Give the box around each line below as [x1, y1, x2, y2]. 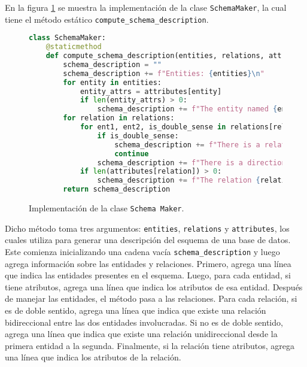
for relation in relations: [63, 114, 175, 123]
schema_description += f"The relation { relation [97, 176, 294, 185]
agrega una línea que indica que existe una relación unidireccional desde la [5, 327, 278, 340]
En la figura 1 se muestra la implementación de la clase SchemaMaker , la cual [5, 1, 287, 13]
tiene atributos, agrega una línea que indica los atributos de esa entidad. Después [5, 280, 303, 293]
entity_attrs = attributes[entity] [80, 87, 222, 96]
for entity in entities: [63, 78, 162, 87]
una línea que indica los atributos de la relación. [5, 351, 181, 363]
